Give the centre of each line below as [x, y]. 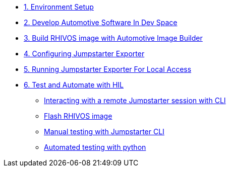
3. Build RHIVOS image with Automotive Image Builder [113, 38]
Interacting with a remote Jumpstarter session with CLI [135, 100]
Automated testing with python [95, 147]
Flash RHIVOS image [78, 116]
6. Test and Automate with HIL [74, 85]
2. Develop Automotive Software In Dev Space [101, 22]
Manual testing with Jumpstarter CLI [104, 132]
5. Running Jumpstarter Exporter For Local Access [108, 69]
